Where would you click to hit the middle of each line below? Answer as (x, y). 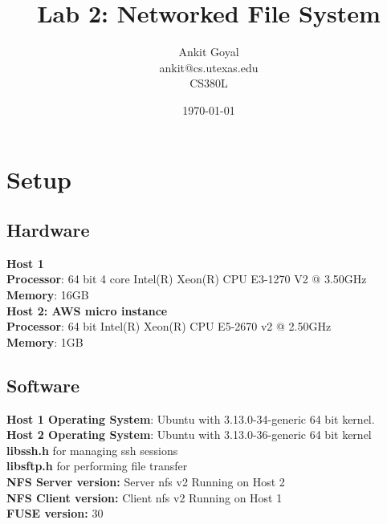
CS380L (209, 83)
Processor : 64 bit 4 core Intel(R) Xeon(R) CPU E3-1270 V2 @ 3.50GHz (187, 279)
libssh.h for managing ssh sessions (92, 450)
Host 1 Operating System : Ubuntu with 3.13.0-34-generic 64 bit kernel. (191, 418)
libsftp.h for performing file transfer (97, 466)
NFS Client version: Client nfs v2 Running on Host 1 (145, 497)
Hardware (48, 230)
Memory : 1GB (45, 341)
